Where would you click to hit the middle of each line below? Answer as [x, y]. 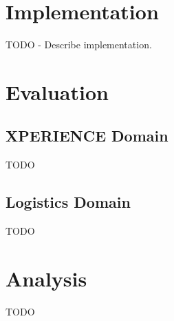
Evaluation [57, 91]
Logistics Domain [68, 202]
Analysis [46, 278]
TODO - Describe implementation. [79, 45]
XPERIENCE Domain [87, 136]
